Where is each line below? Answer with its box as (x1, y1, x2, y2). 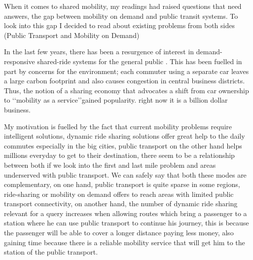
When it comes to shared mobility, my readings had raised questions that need (4, 1, 242, 11)
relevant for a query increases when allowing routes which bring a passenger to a (4, 208, 247, 218)
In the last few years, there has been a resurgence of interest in (4, 46, 194, 57)
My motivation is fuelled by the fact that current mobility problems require (4, 121, 232, 131)
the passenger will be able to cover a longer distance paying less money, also (4, 227, 234, 238)
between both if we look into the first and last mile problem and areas (4, 159, 216, 170)
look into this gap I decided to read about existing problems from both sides (4, 20, 235, 31)
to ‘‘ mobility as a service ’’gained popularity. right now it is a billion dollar (4, 95, 228, 105)
